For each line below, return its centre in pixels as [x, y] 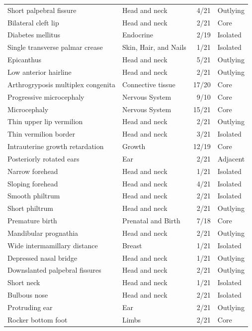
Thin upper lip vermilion [45, 121]
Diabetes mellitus [34, 35]
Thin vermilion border [41, 134]
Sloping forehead [33, 183]
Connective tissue [149, 84]
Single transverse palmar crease [55, 47]
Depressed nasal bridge [42, 257]
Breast [132, 245]
